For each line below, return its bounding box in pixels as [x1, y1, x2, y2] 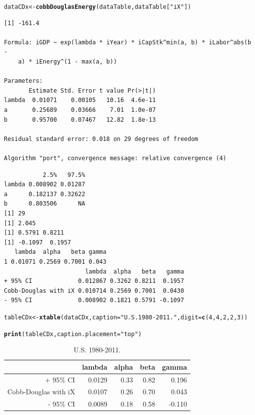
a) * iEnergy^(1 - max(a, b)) [18, 58, 117, 66]
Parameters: [4, 77, 43, 85]
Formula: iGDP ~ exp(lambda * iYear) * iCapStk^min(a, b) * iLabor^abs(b [4, 38, 252, 46]
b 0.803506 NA [4, 200, 85, 207]
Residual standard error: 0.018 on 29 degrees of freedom [4, 135, 198, 142]
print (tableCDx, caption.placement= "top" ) [4, 330, 142, 338]
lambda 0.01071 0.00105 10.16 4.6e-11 [4, 97, 156, 104]
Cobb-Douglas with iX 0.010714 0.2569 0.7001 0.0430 [4, 287, 184, 294]
